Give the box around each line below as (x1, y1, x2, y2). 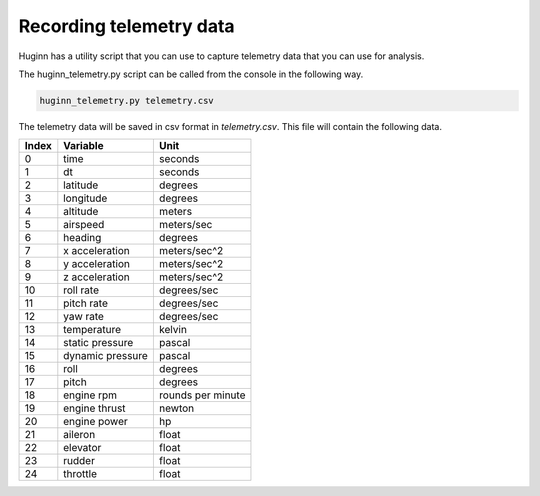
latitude (63, 178, 99, 192)
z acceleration (63, 270, 130, 284)
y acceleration (63, 257, 130, 271)
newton (158, 401, 195, 415)
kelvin (158, 323, 187, 337)
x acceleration (63, 244, 130, 258)
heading (63, 231, 102, 245)
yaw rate (63, 310, 105, 324)
